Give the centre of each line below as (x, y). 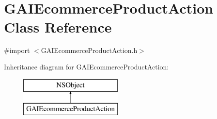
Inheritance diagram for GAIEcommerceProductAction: (86, 66)
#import (17, 50)
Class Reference (58, 27)
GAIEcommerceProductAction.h (89, 50)
